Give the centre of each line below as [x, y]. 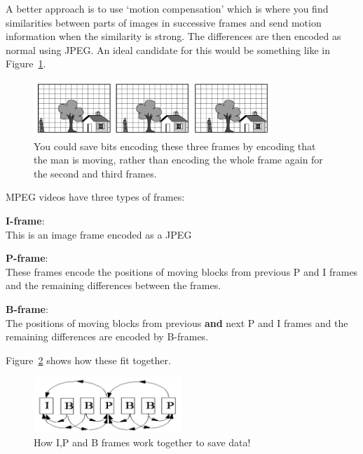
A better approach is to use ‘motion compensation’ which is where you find [167, 8]
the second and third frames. [95, 173]
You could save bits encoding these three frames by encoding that [175, 146]
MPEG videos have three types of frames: [95, 197]
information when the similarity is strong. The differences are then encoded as [173, 36]
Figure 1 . [26, 64]
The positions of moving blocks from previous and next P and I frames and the [177, 322]
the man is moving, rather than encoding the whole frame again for [178, 160]
